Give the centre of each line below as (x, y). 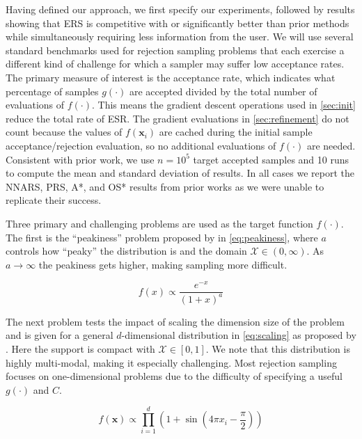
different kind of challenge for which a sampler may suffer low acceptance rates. (175, 64)
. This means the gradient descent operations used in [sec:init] (224, 105)
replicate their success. (54, 200)
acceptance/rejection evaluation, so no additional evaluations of (141, 145)
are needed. (331, 145)
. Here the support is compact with (80, 348)
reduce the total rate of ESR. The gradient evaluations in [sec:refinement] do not (178, 118)
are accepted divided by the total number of (223, 91)
